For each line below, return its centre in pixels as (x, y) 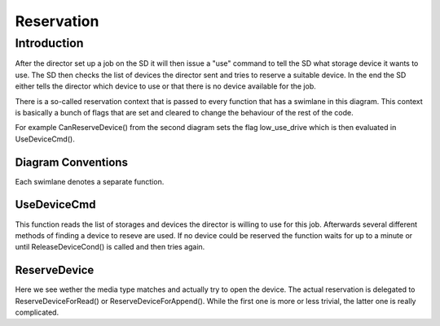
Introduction (49, 43)
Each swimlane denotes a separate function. (90, 181)
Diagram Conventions (71, 162)
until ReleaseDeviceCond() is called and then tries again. (110, 247)
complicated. (37, 312)
